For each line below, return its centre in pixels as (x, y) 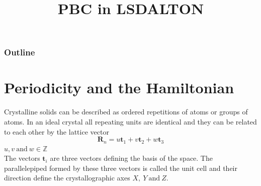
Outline (20, 52)
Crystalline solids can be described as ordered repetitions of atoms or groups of (126, 112)
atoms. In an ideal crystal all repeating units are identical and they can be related (130, 122)
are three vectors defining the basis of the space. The (131, 158)
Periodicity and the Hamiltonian (119, 87)
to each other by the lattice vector (57, 131)
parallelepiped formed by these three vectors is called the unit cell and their (121, 168)
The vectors (22, 158)
